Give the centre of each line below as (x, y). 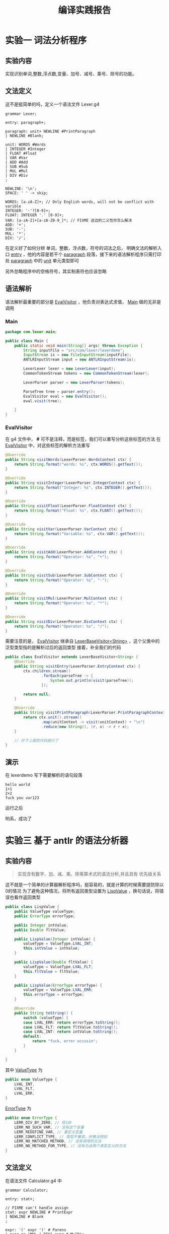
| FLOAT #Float (21, 153)
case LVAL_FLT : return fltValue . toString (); (71, 1027)
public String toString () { (44, 1013)
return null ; (37, 694)
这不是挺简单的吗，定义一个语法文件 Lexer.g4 (52, 104)
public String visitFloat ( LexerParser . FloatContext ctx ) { (68, 506)
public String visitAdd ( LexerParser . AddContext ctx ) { (64, 552)
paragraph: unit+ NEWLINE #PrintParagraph (50, 131)
